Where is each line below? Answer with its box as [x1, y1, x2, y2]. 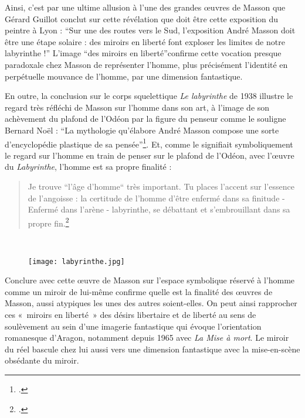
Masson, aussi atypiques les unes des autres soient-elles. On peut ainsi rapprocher [5, 297, 297, 309]
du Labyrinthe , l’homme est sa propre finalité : [5, 160, 172, 173]
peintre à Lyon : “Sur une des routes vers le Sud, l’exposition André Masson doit [5, 24, 296, 36]
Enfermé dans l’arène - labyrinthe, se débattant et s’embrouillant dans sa [28, 203, 290, 215]
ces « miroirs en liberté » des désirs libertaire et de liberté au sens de [5, 309, 256, 321]
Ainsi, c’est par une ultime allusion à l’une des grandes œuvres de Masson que [5, 1, 286, 13]
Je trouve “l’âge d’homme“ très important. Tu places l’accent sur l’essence [28, 180, 294, 192]
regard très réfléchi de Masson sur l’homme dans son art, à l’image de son [5, 101, 270, 113]
